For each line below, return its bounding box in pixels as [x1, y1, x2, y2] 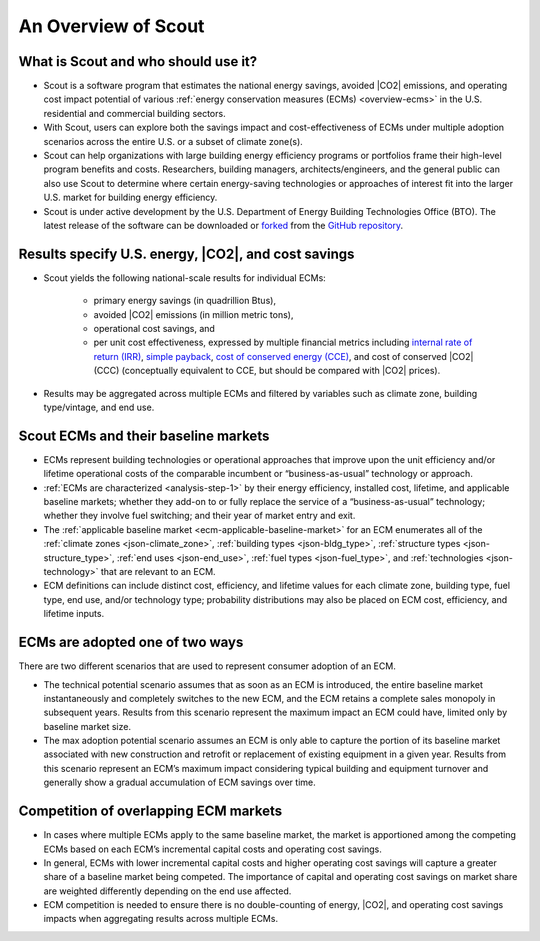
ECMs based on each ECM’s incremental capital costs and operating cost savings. [43, 843, 382, 855]
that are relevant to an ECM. [100, 566, 216, 578]
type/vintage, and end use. [43, 401, 155, 413]
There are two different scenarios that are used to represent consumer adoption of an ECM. [18, 660, 397, 672]
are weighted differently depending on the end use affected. [43, 885, 292, 897]
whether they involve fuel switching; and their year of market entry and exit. [43, 510, 356, 522]
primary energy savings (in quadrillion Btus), [93, 295, 277, 307]
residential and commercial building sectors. [43, 107, 226, 119]
